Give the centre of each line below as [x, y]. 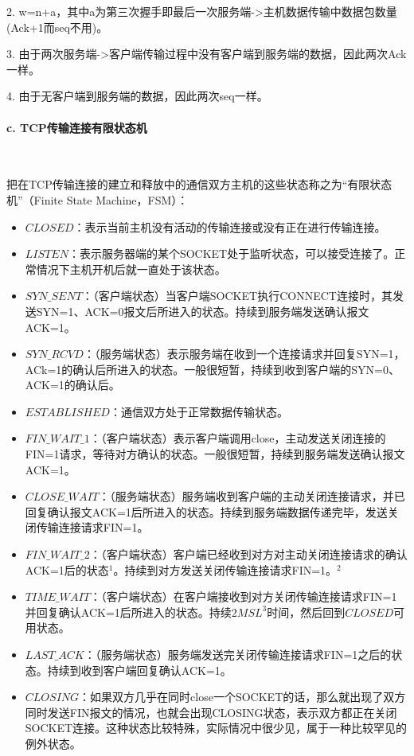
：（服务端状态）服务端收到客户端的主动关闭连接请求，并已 [252, 496]
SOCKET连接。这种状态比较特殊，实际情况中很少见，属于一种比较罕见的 [216, 728]
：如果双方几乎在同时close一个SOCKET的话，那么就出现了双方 [242, 697]
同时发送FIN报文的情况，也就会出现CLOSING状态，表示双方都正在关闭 [211, 712]
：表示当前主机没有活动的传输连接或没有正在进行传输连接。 [230, 226]
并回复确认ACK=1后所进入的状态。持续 [128, 612]
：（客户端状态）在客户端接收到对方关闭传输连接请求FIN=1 [243, 596]
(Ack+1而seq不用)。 [57, 27]
